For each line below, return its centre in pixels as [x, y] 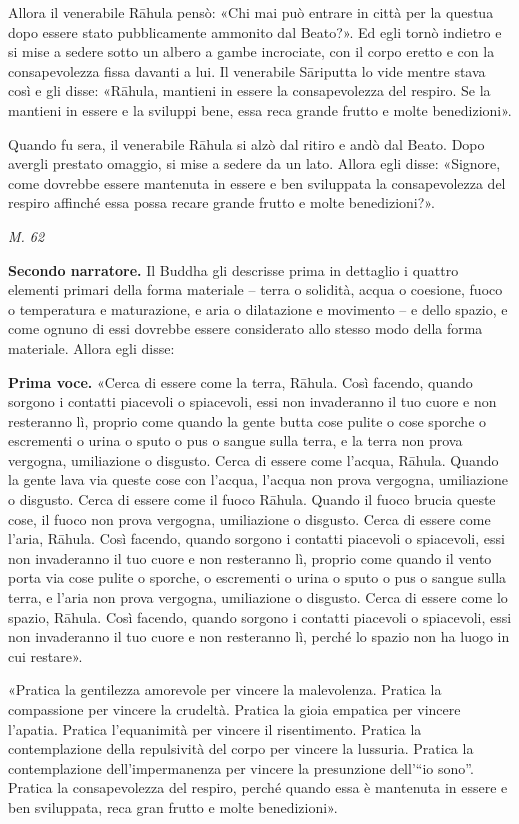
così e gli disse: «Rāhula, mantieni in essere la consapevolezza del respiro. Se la [249, 90]
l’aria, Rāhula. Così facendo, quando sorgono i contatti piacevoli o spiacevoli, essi [256, 538]
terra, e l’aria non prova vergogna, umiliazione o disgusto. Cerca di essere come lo [258, 597]
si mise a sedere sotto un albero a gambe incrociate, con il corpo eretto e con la [251, 51]
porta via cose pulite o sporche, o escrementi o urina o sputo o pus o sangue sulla [257, 577]
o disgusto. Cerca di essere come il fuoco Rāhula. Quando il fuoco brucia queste [252, 499]
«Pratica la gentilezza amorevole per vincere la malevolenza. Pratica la [225, 689]
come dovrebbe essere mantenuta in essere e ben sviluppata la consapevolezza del [257, 182]
